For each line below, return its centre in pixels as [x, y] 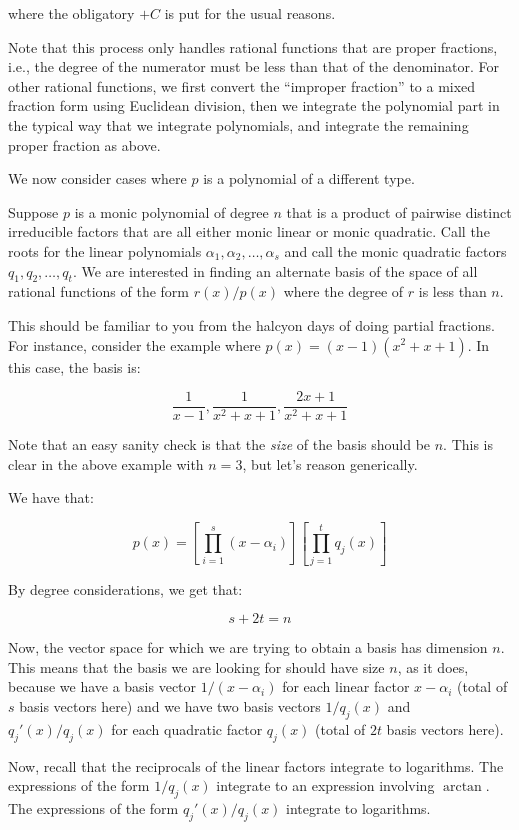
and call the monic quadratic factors [395, 250]
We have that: [51, 497]
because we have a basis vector [102, 686]
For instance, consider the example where [134, 344]
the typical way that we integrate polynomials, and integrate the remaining [238, 124]
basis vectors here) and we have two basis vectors [170, 705]
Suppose [33, 211]
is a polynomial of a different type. [309, 178]
